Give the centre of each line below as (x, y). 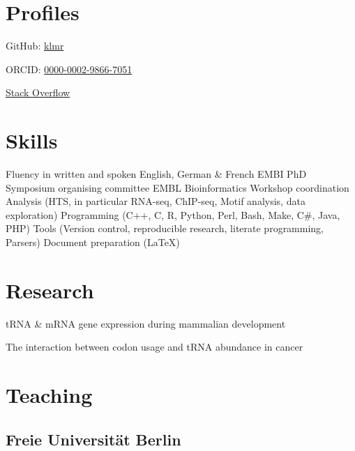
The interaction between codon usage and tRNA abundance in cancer (154, 347)
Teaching (49, 395)
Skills (32, 140)
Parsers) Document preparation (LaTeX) (93, 242)
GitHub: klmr (35, 46)
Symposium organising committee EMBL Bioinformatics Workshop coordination (177, 187)
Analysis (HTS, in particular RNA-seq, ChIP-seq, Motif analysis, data (156, 201)
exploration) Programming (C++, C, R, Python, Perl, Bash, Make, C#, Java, (173, 214)
